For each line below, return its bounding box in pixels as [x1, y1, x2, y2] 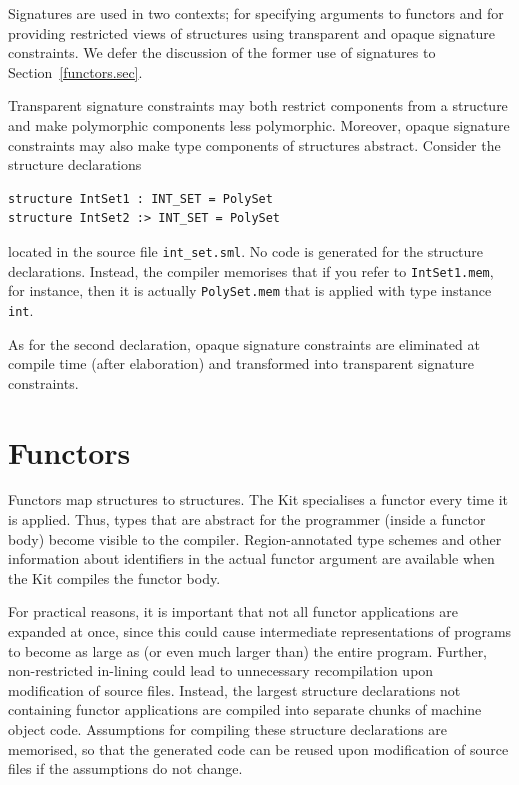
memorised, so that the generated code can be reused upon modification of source [8, 738, 509, 759]
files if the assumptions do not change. [8, 758, 243, 779]
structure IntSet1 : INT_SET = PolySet [8, 191, 273, 206]
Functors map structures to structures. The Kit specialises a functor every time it [8, 489, 508, 510]
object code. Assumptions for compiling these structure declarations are [8, 719, 447, 739]
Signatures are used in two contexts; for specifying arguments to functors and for [8, 3, 504, 23]
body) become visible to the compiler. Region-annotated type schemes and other [8, 528, 502, 549]
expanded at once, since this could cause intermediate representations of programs [8, 621, 512, 642]
